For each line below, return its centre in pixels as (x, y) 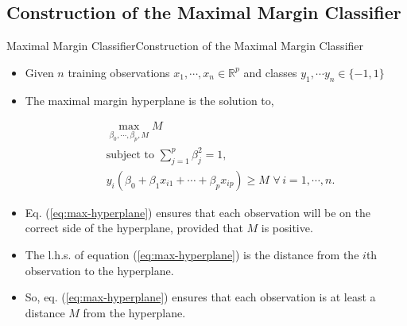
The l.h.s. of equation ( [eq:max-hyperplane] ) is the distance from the (192, 254)
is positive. (287, 228)
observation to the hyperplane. (99, 270)
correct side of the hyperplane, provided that (134, 228)
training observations (119, 72)
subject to (130, 155)
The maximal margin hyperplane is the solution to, (149, 100)
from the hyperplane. (134, 312)
